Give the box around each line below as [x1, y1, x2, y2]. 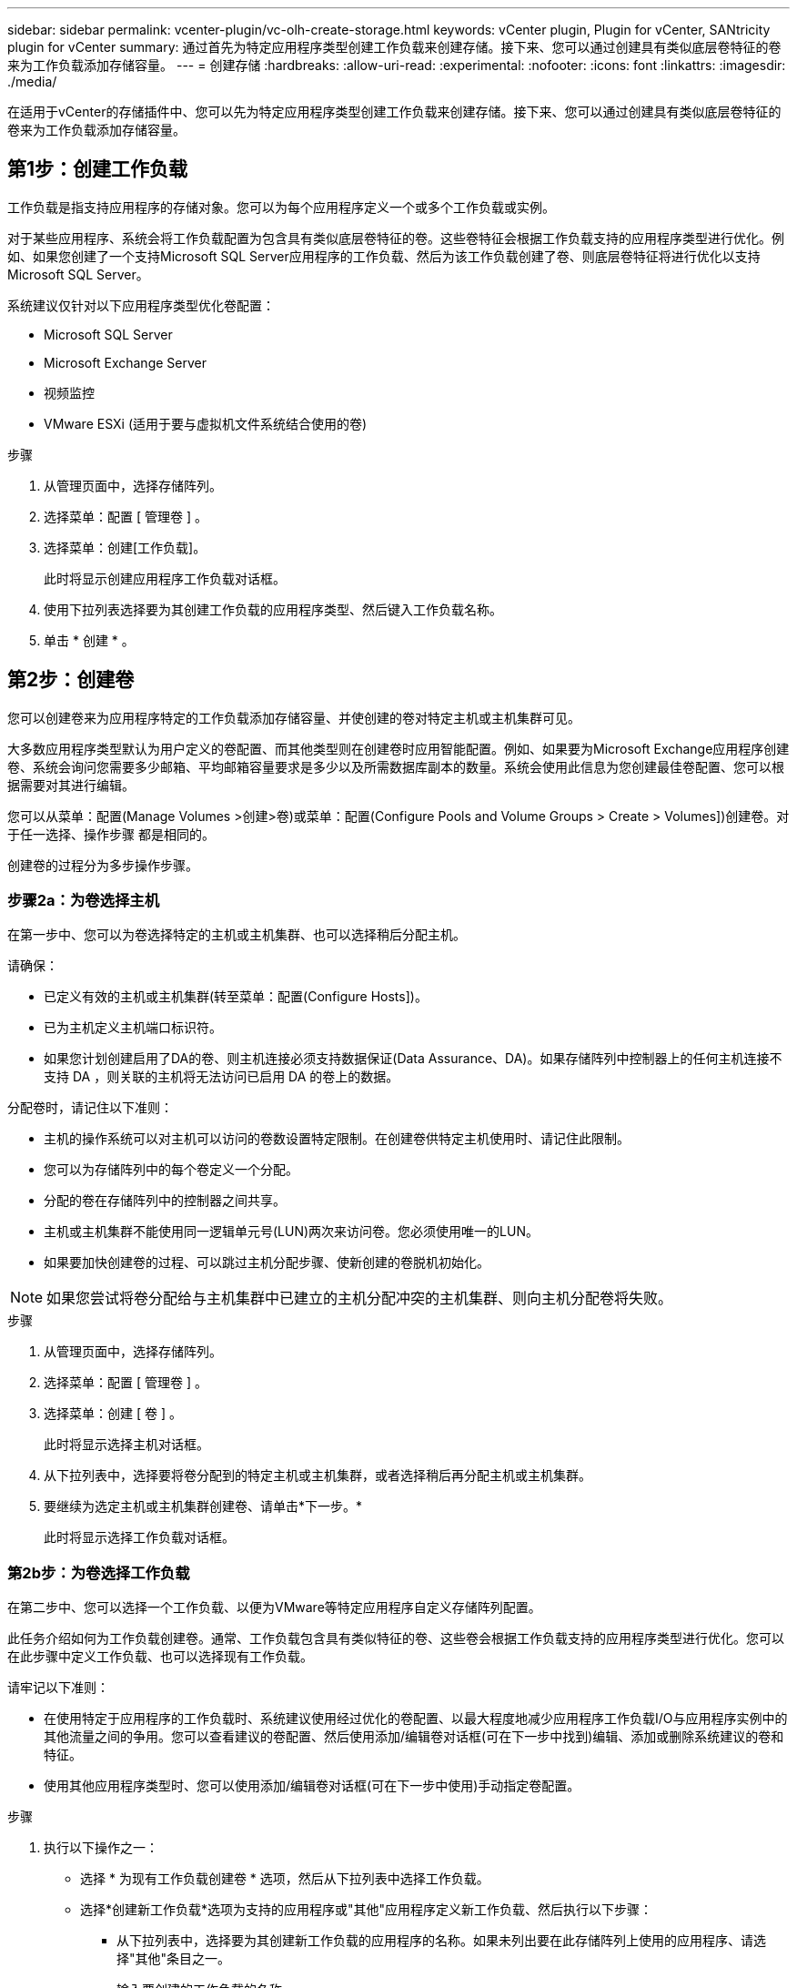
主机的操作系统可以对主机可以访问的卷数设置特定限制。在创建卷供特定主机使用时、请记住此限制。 [44, 1131, 630, 1147]
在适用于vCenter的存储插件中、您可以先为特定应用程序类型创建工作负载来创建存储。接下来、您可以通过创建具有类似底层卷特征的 [7, 104, 782, 119]
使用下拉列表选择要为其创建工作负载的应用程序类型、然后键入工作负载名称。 [44, 601, 502, 617]
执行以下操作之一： [44, 1840, 158, 1856]
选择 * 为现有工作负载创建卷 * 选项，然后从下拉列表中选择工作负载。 [80, 1871, 489, 1887]
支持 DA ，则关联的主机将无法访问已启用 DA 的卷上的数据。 [44, 1069, 399, 1085]
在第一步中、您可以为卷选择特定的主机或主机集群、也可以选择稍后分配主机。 [7, 927, 466, 943]
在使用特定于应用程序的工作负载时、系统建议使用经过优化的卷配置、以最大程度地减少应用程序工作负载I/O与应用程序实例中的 [44, 1710, 788, 1727]
